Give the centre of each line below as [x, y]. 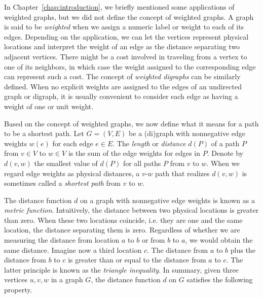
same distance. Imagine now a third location [73, 250]
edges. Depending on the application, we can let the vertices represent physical [126, 36]
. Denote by [225, 153]
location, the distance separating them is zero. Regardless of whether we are [122, 230]
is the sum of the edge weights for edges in [134, 153]
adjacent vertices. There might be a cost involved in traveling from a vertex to [126, 56]
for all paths [142, 163]
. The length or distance [149, 143]
